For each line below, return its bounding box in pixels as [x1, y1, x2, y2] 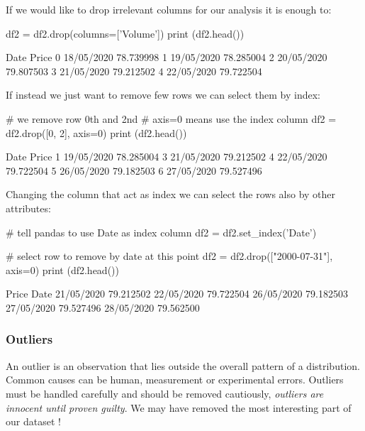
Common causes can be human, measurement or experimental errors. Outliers [6, 372, 344, 387]
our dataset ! [6, 414, 61, 429]
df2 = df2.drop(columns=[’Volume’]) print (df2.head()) [6, 26, 245, 40]
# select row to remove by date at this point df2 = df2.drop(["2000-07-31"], [6, 249, 333, 263]
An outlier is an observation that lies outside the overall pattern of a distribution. [6, 358, 360, 373]
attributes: [6, 200, 51, 215]
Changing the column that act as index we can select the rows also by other [6, 187, 336, 202]
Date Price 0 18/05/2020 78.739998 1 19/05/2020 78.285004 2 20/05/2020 [6, 50, 327, 65]
